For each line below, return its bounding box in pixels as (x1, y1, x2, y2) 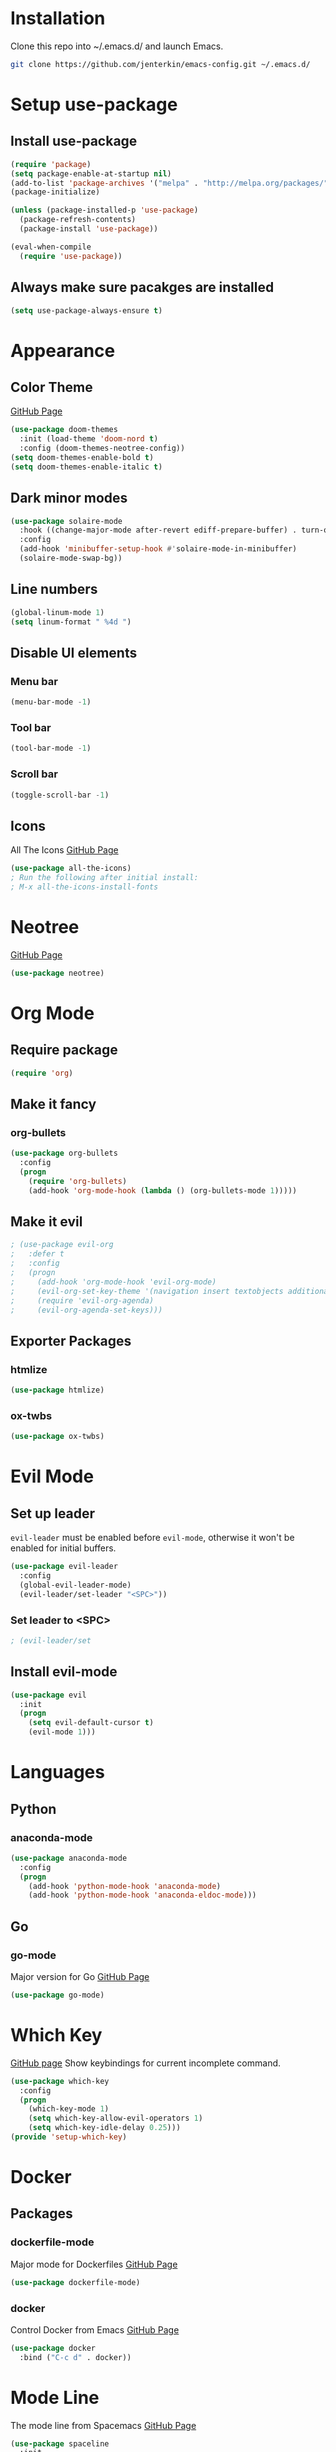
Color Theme (10, 378, 93, 396)
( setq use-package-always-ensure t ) (10, 305, 163, 316)
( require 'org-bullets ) (28, 1176, 128, 1186)
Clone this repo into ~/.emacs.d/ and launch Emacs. (10, 40, 224, 52)
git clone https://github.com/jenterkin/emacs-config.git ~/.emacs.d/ (10, 59, 311, 69)
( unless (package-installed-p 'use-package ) (10, 205, 199, 216)
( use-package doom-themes (10, 425, 118, 435)
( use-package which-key (10, 2076, 110, 2086)
